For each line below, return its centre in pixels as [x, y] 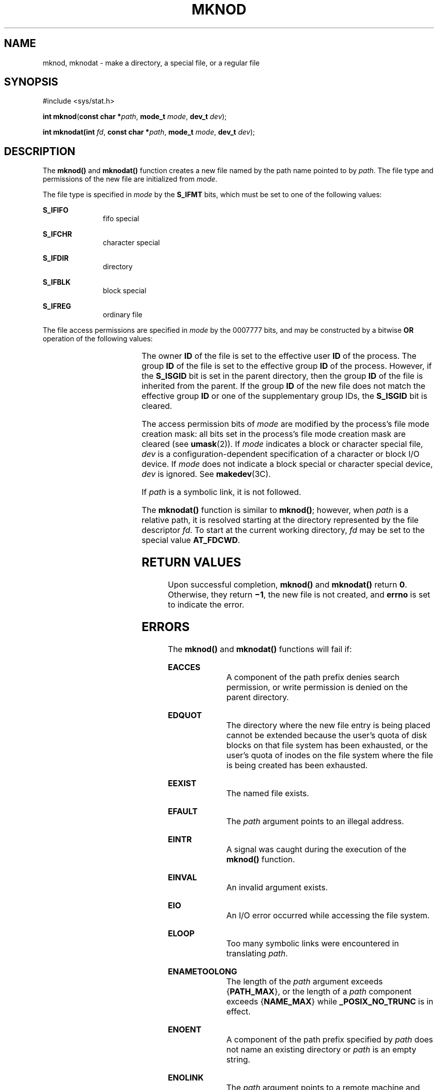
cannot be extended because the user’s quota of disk [326, 735]
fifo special [121, 219]
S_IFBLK [57, 282]
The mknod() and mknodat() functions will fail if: [260, 649]
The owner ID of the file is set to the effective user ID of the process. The [279, 356]
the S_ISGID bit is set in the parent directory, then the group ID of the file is [282, 376]
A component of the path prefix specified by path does [329, 1039]
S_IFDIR [56, 258]
